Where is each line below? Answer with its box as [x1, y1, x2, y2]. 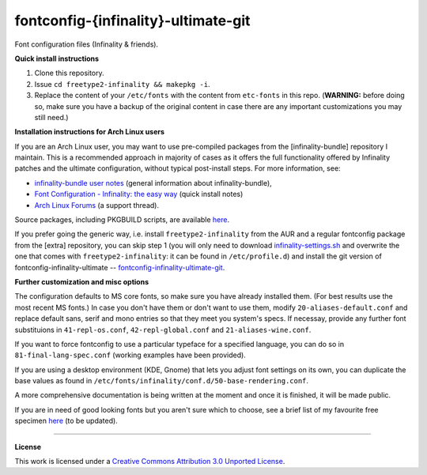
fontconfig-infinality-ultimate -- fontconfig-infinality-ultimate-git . [14, 262, 225, 272]
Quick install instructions [14, 54, 99, 63]
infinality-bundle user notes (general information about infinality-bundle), [34, 178, 272, 187]
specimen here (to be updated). [14, 416, 118, 426]
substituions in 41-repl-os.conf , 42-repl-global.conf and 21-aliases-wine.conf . [14, 325, 312, 334]
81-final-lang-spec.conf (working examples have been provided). [14, 350, 247, 360]
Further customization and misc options [14, 277, 149, 286]
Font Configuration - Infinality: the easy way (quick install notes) [34, 190, 244, 199]
